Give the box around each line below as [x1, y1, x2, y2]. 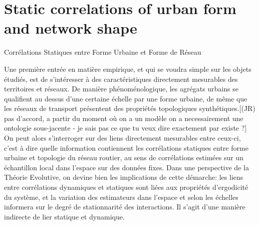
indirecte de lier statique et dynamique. [4, 211, 125, 221]
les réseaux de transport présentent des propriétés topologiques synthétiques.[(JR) [4, 103, 255, 114]
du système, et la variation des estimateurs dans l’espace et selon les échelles [4, 191, 238, 202]
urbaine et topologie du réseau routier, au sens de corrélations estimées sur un [4, 152, 243, 163]
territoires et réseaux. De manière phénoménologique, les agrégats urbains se [4, 83, 238, 94]
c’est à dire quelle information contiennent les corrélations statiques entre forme [4, 142, 248, 153]
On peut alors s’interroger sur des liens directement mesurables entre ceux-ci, [4, 133, 241, 143]
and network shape [4, 18, 137, 38]
